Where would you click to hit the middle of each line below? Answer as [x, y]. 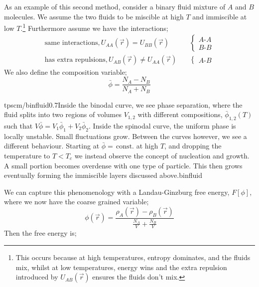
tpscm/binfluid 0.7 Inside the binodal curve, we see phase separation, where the [123, 104]
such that [18, 126]
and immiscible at [220, 16]
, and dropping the [193, 146]
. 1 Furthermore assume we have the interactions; [94, 27]
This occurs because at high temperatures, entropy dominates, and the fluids [133, 257]
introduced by [37, 277]
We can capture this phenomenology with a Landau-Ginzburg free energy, [117, 192]
